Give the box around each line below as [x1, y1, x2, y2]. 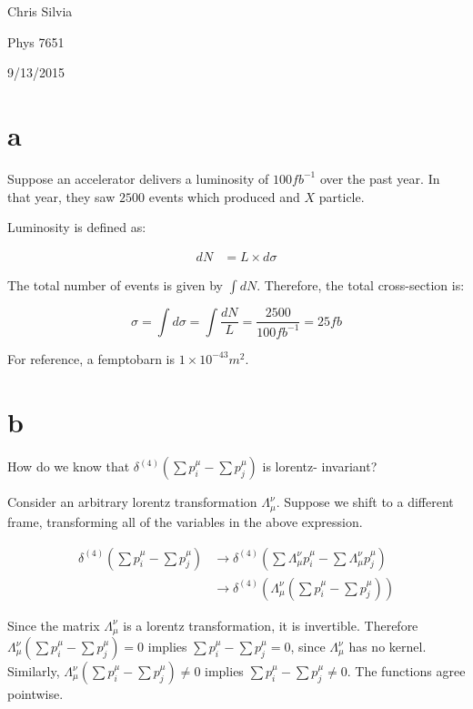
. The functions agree [347, 662, 466, 680]
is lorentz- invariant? [262, 457, 377, 476]
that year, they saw [7, 187, 116, 206]
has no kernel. [348, 637, 427, 655]
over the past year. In [319, 168, 440, 187]
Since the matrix [7, 615, 100, 634]
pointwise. [7, 684, 64, 703]
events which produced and [148, 187, 300, 206]
